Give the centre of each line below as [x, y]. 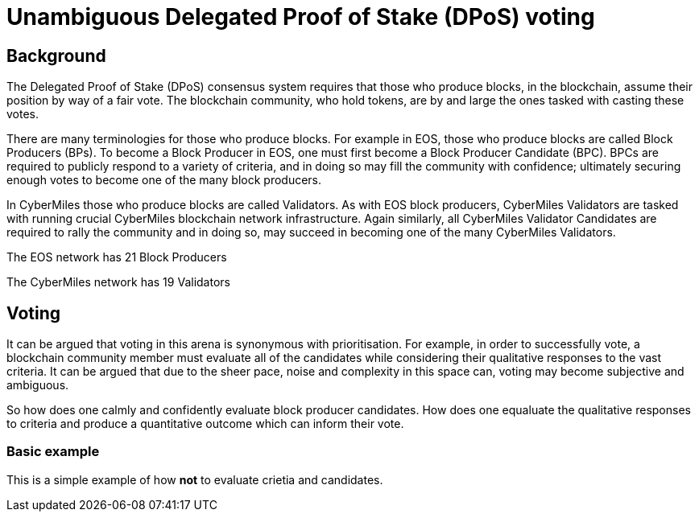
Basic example [53, 452]
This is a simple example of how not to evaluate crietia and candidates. [195, 479]
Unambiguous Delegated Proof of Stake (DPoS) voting [301, 17]
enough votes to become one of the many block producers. [164, 180]
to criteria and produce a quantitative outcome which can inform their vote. [205, 424]
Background [56, 55]
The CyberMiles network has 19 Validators [118, 282]
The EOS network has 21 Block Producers [117, 257]
